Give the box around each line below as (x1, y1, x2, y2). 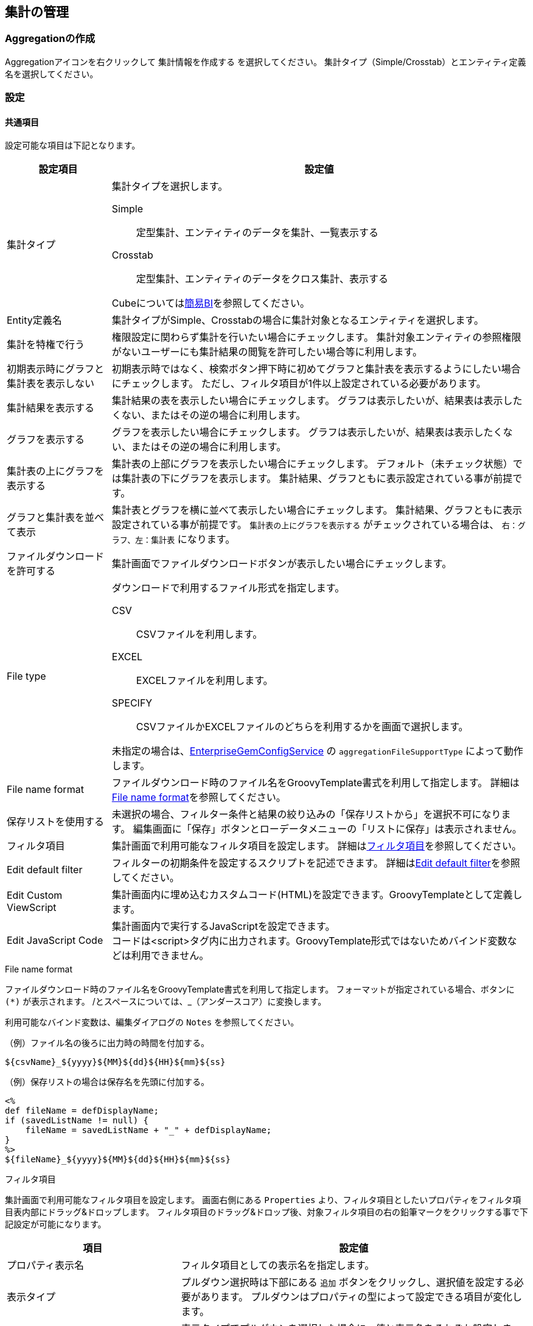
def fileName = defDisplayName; (5, 1106, 159, 1116)
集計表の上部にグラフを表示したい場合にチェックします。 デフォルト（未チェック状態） (111, 458, 513, 470)
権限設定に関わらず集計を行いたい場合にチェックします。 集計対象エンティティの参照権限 (111, 331, 521, 344)
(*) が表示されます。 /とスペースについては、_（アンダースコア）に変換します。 (5, 996, 327, 1007)
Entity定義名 (7, 314, 62, 327)
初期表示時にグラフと (7, 363, 105, 375)
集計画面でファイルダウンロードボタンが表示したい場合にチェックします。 (111, 557, 452, 570)
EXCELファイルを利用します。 (136, 674, 273, 687)
